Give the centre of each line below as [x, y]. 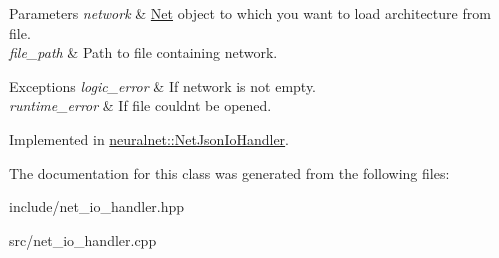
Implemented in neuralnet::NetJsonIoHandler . [149, 138]
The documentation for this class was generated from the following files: [229, 172]
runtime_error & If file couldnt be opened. [140, 105]
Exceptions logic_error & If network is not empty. [162, 85]
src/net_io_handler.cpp [83, 239]
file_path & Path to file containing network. [143, 52]
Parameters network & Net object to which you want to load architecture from [250, 13]
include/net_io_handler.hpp [97, 206]
